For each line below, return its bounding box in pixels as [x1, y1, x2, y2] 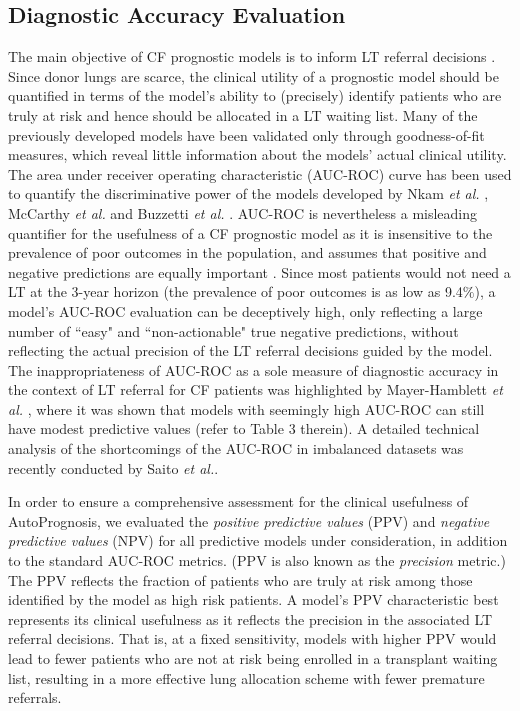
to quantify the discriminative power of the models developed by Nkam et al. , [8, 183, 489, 204]
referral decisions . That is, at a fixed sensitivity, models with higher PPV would [8, 628, 497, 649]
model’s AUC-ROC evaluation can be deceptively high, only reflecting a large [8, 300, 483, 321]
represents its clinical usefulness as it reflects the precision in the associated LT [8, 608, 493, 629]
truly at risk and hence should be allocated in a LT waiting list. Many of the [8, 104, 478, 125]
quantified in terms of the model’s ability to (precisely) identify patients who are [8, 85, 502, 106]
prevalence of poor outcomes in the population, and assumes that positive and [8, 242, 487, 263]
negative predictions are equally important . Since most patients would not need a [8, 261, 511, 282]
